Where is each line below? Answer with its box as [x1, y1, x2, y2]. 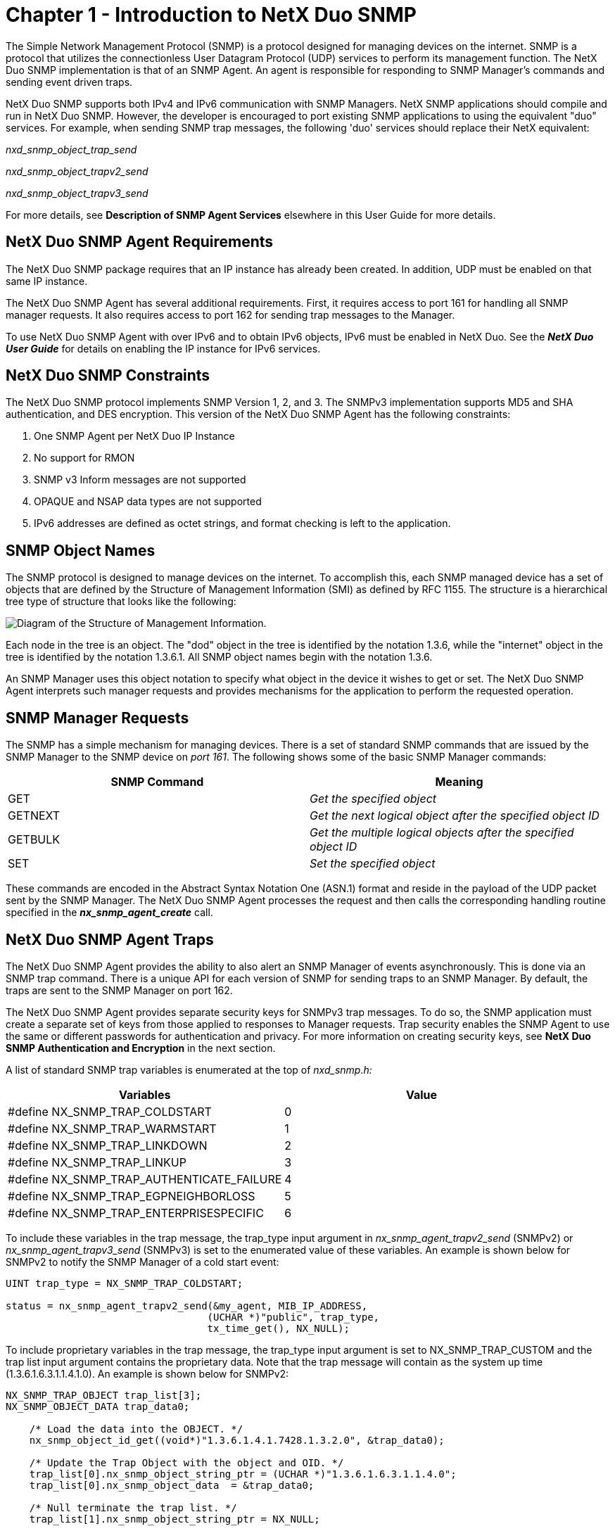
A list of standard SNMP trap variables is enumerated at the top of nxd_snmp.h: [6, 1063, 372, 1076]
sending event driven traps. [6, 75, 133, 88]
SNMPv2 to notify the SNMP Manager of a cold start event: [6, 1255, 279, 1268]
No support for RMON [34, 452, 135, 464]
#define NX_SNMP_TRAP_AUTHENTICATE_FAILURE [8, 1171, 282, 1186]
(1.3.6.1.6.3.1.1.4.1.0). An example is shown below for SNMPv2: [6, 1367, 289, 1380]
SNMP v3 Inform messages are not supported [34, 474, 246, 486]
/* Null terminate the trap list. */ [29, 1501, 237, 1513]
